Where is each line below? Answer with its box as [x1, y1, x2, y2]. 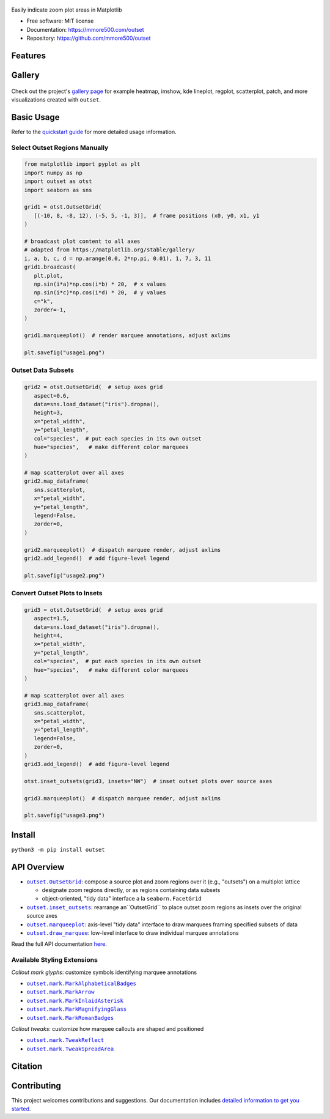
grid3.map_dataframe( [24, 701, 89, 708]
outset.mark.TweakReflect [26, 1037, 105, 1044]
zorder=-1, [34, 307, 67, 313]
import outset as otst [24, 178, 92, 185]
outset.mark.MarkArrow [26, 989, 95, 995]
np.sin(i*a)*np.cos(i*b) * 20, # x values [34, 280, 166, 288]
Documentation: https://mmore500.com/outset [26, 26, 144, 33]
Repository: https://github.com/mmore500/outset [26, 34, 151, 42]
